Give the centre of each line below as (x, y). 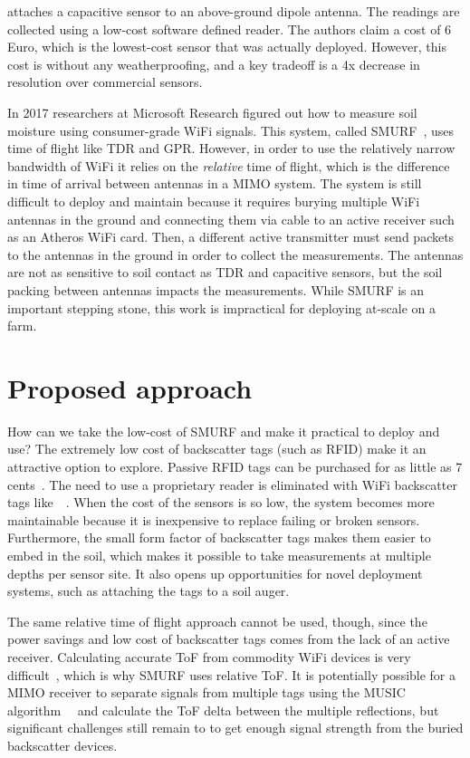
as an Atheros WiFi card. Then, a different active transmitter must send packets (231, 237)
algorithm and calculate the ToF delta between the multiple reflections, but (223, 710)
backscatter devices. (62, 745)
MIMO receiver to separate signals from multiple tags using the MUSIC (206, 692)
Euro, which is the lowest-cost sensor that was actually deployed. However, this (227, 47)
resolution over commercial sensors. (105, 82)
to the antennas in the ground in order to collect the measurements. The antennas (235, 254)
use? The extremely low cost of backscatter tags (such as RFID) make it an (217, 449)
